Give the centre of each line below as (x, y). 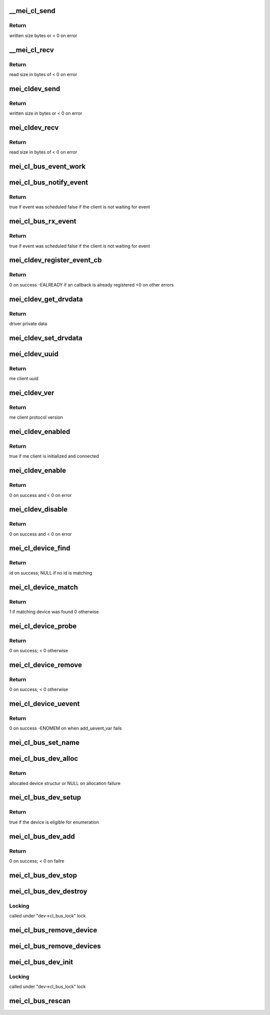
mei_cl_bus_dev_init (41, 962)
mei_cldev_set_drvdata (46, 338)
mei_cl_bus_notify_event (49, 183)
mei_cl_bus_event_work (47, 167)
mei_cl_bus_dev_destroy (48, 891)
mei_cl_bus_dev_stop (43, 875)
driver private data (28, 324)
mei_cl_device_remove (45, 665)
